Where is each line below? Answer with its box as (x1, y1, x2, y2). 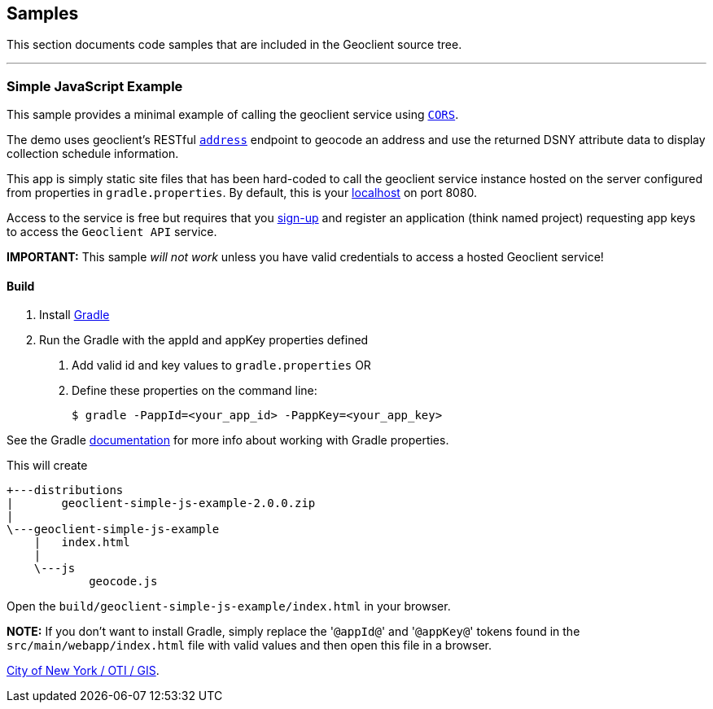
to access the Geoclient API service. (7, 225, 217, 239)
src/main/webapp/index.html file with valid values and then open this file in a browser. (7, 638, 492, 653)
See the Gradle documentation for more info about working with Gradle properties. (7, 433, 449, 448)
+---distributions (7, 484, 124, 497)
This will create (7, 458, 88, 473)
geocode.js (89, 575, 158, 589)
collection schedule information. (7, 147, 179, 161)
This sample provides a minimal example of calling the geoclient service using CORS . (7, 107, 459, 122)
